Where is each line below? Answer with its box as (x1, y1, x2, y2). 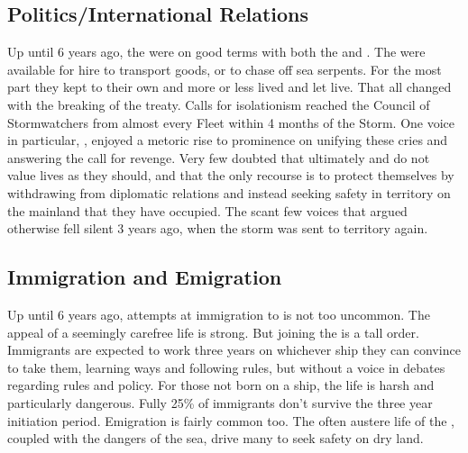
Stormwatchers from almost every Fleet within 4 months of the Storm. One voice (7, 113, 455, 131)
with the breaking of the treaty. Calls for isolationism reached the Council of (7, 95, 430, 113)
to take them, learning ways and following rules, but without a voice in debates (7, 358, 445, 376)
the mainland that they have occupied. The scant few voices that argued (7, 201, 408, 220)
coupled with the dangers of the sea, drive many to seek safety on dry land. (7, 429, 424, 448)
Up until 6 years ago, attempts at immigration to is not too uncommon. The (7, 304, 430, 323)
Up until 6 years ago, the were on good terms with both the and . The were (7, 42, 426, 61)
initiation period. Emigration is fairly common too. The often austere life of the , (7, 411, 454, 430)
